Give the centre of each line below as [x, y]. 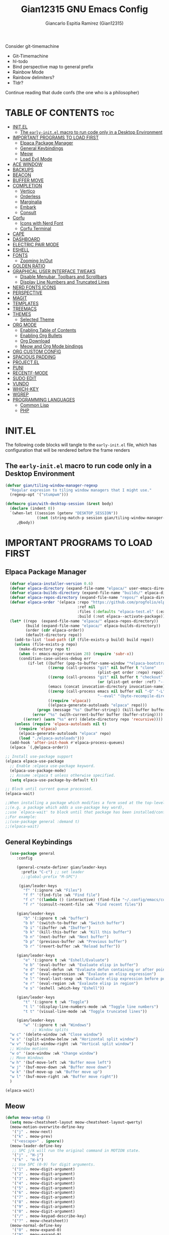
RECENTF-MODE [30, 373]
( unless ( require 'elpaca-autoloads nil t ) [61, 724]
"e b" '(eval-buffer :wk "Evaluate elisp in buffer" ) [81, 965]
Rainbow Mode [28, 72]
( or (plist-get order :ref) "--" [132, 682]
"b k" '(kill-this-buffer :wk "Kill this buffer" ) [77, 932]
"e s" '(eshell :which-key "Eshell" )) [64, 988]
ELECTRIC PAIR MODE [36, 244]
